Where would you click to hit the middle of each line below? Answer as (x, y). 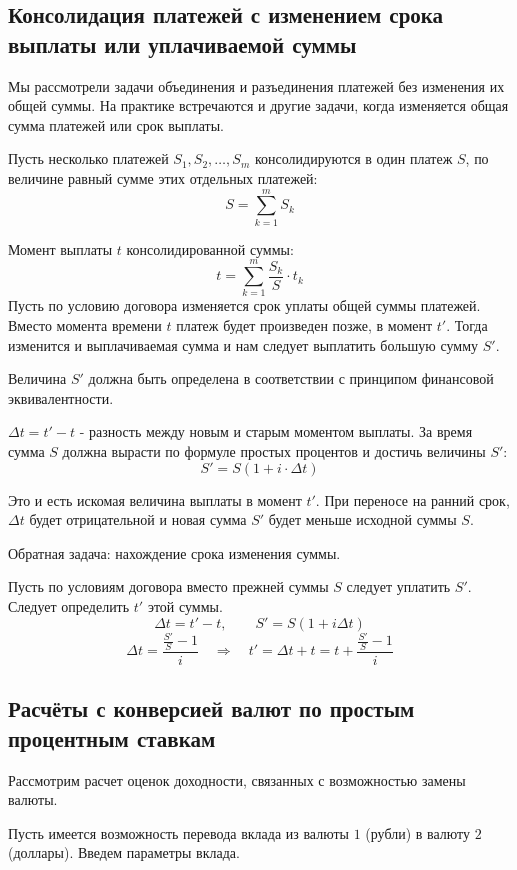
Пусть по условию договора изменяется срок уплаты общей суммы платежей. (244, 305)
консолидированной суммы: (210, 248)
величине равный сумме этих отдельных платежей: (163, 177)
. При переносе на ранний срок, (412, 499)
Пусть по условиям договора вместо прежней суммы (168, 586)
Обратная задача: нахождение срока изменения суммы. (174, 552)
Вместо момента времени (85, 325)
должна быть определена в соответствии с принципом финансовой (291, 378)
